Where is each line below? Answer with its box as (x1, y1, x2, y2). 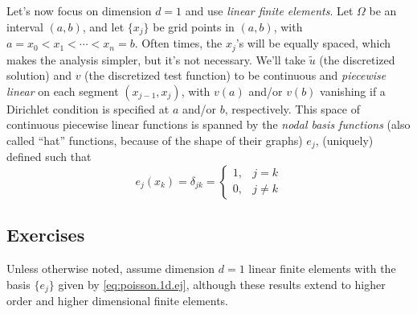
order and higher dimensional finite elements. (6, 292, 229, 309)
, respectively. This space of (224, 100, 360, 117)
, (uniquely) (315, 131, 374, 148)
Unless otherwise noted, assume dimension (6, 260, 215, 277)
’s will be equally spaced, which (235, 35, 391, 52)
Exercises (6, 222, 85, 247)
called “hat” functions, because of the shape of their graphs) (6, 131, 303, 148)
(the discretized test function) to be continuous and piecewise (84, 67, 386, 84)
